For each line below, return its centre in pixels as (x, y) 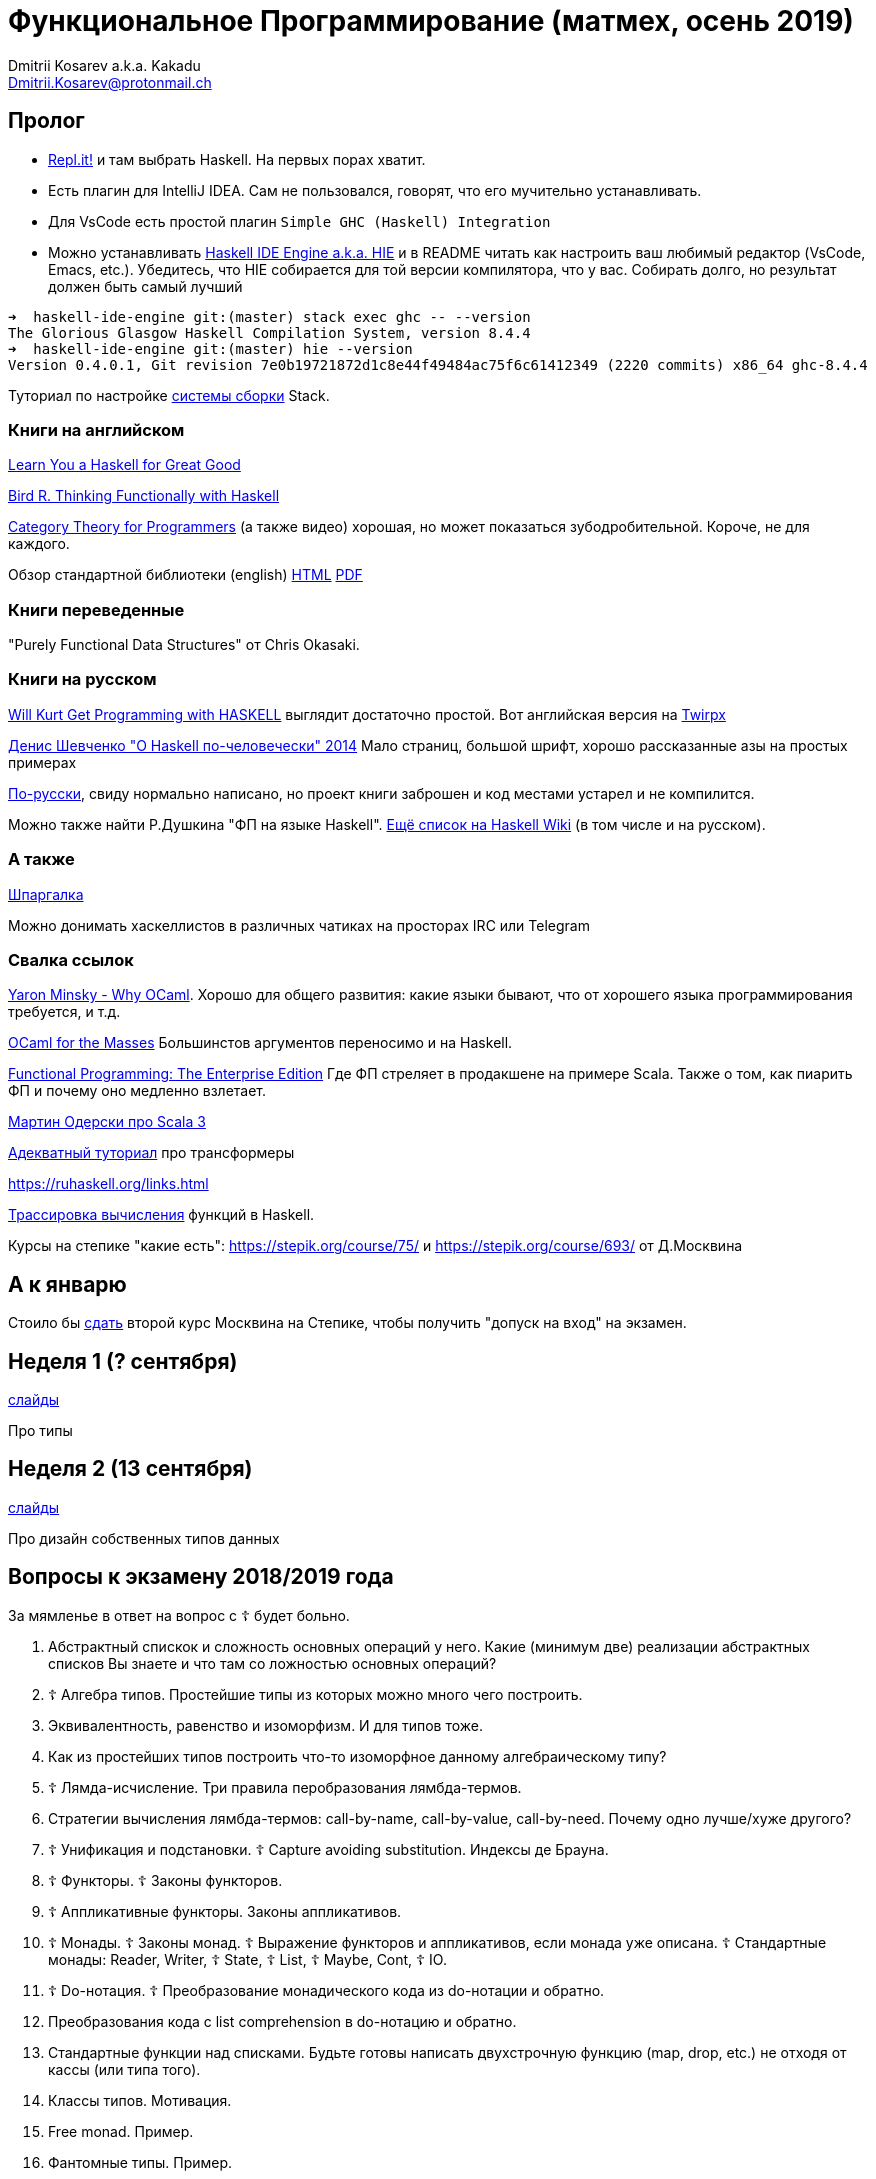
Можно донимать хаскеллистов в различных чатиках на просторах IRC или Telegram (299, 925)
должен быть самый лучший (145, 286)
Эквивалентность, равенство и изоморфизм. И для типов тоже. (266, 1725)
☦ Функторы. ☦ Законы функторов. (165, 1880)
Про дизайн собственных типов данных (144, 1538)
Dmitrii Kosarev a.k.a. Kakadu (104, 65)
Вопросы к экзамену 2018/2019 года (201, 1577)
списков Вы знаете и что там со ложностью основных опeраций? (272, 1663)
